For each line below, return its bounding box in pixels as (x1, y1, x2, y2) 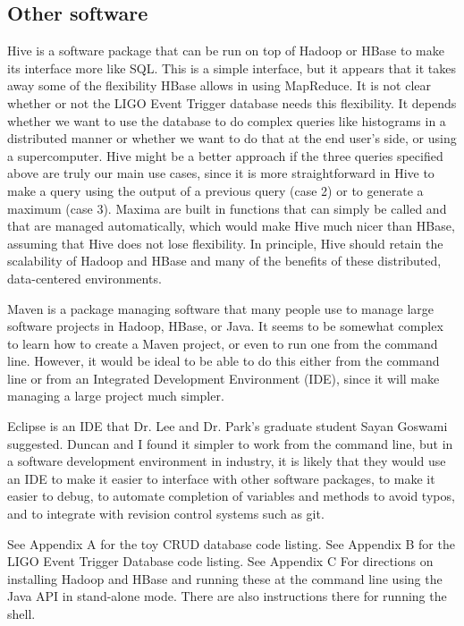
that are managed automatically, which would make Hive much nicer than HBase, (7, 216, 455, 235)
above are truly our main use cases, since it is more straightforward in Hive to (7, 164, 434, 182)
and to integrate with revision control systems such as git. (7, 504, 325, 523)
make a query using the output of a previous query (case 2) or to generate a (7, 181, 424, 199)
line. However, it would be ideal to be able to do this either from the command (7, 351, 440, 370)
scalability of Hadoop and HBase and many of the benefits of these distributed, (7, 251, 442, 270)
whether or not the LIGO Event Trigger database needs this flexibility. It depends (7, 93, 457, 112)
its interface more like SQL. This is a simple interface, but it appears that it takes (7, 58, 457, 77)
